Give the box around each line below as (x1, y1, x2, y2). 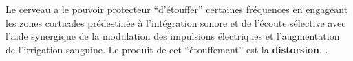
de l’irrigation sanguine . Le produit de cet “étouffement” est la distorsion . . (6, 42, 328, 56)
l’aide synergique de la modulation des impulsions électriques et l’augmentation (6, 29, 340, 43)
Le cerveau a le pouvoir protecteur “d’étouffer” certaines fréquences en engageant (6, 2, 348, 16)
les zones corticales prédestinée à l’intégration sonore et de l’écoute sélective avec (6, 15, 346, 29)
